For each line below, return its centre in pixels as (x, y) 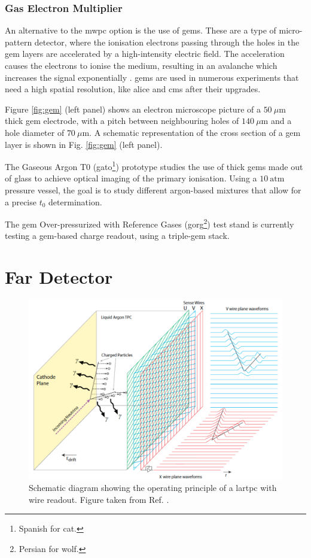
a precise (21, 201)
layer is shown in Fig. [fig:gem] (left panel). (84, 144)
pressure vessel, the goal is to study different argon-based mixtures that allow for (153, 190)
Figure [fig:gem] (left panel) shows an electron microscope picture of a (133, 109)
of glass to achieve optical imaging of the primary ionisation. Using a (131, 178)
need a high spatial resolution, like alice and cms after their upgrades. (133, 89)
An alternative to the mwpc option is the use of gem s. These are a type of (141, 30)
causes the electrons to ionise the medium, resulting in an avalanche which (141, 65)
